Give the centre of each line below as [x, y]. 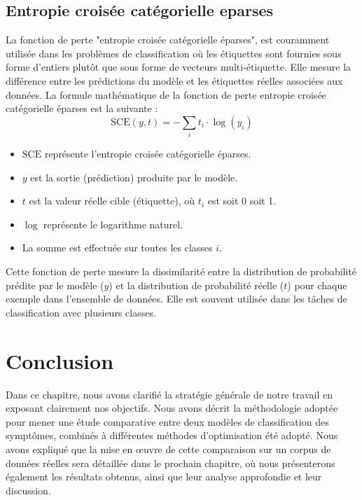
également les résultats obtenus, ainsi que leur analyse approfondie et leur [164, 477]
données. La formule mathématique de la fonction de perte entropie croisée [166, 94]
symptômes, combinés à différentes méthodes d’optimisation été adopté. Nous [172, 435]
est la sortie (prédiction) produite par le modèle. [134, 177]
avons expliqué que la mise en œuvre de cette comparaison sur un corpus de [168, 449]
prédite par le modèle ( [55, 285]
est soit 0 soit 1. [242, 201]
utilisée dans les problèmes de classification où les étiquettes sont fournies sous [174, 53]
